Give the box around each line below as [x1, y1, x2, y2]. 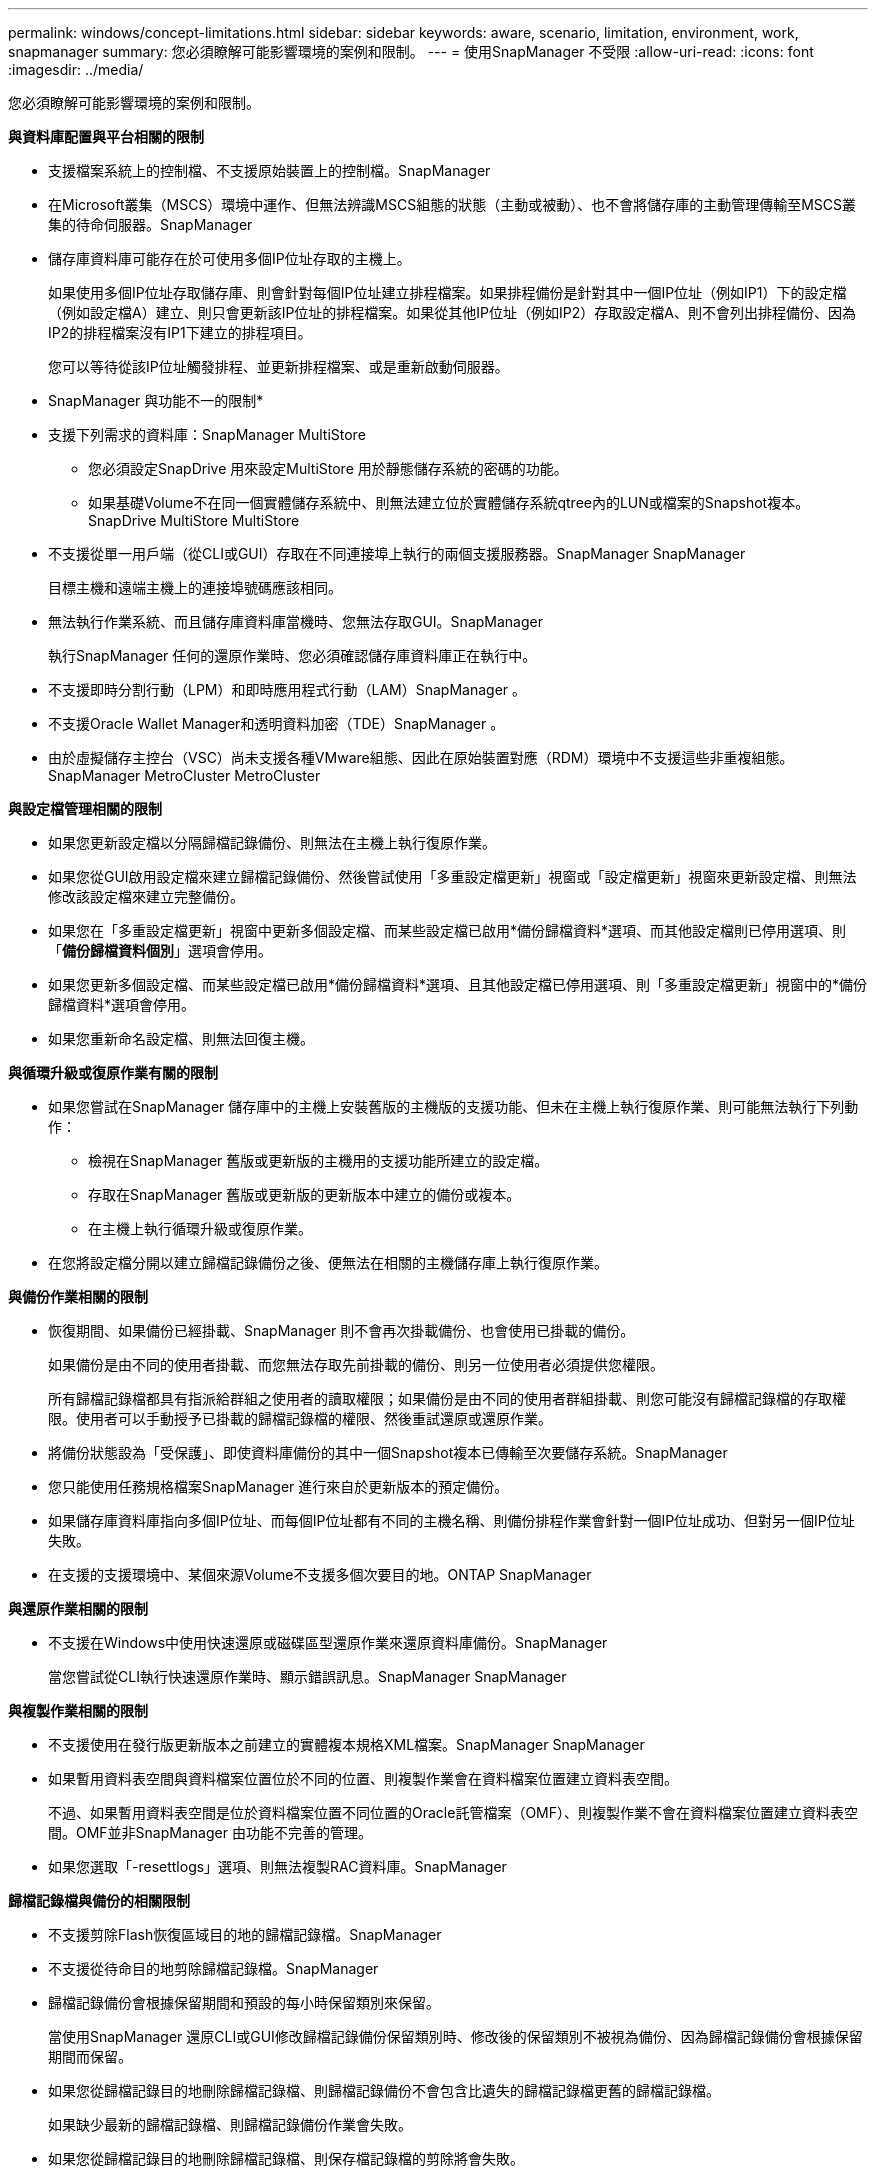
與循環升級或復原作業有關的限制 [8, 1064, 218, 1081]
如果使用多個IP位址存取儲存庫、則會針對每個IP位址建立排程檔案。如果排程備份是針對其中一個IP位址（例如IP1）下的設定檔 [48, 284, 847, 301]
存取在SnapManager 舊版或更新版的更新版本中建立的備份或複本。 [88, 1186, 521, 1203]
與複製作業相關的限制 [8, 1702, 148, 1719]
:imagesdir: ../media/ [8, 61, 144, 78]
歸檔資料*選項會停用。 [48, 996, 196, 1013]
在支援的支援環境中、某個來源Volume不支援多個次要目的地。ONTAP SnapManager [48, 1566, 592, 1583]
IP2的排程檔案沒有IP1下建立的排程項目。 [48, 324, 312, 341]
